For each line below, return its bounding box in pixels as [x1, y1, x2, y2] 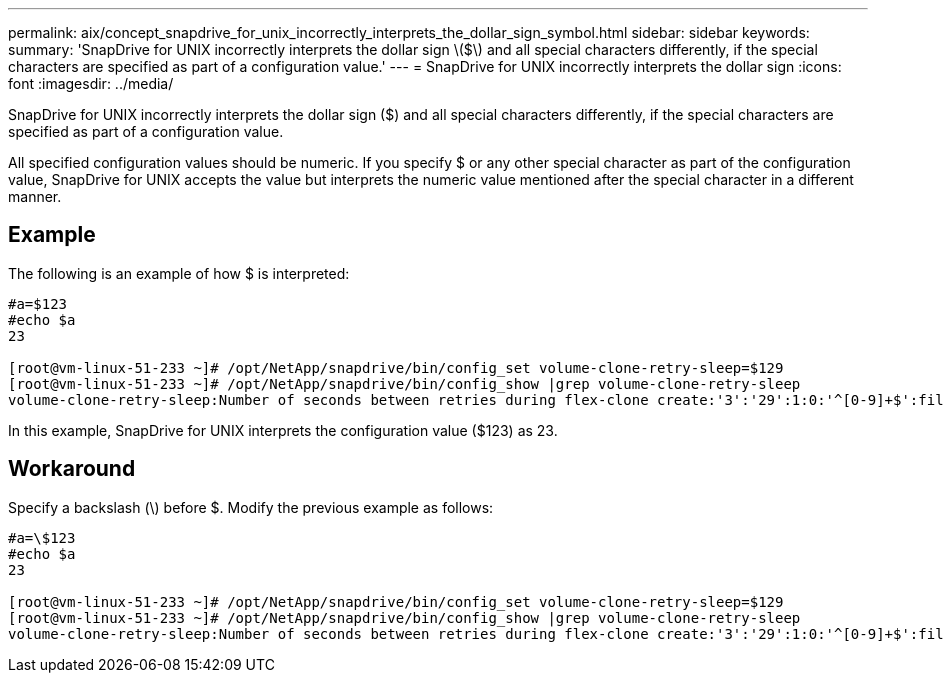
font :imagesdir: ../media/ [8, 75, 174, 92]
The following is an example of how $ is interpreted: [8, 264, 350, 282]
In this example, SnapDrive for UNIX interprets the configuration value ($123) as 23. [8, 421, 558, 439]
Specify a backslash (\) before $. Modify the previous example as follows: [8, 498, 494, 516]
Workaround [8, 456, 136, 482]
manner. [8, 188, 62, 205]
